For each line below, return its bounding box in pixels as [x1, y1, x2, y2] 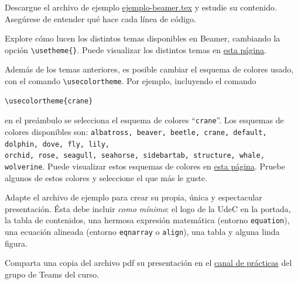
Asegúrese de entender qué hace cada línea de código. [5, 12, 196, 25]
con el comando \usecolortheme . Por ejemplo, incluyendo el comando [5, 75, 256, 87]
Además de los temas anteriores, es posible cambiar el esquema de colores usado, [5, 63, 294, 75]
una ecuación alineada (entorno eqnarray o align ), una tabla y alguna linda [5, 226, 280, 237]
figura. [5, 237, 28, 249]
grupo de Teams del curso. [5, 268, 100, 280]
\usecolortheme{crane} [5, 96, 93, 105]
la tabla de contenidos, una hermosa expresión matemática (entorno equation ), [5, 214, 290, 226]
